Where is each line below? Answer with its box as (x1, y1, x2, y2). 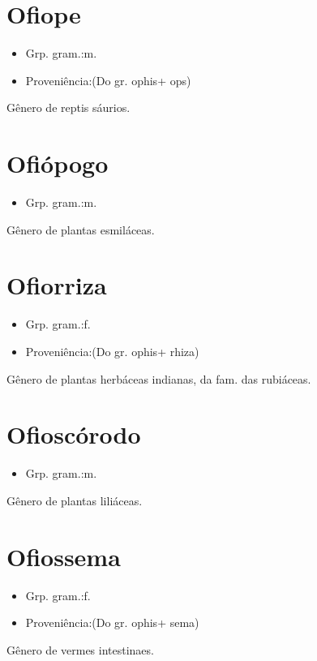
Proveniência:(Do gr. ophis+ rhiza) (25, 342, 199, 359)
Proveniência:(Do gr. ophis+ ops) (25, 71, 191, 88)
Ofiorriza (6, 268, 107, 302)
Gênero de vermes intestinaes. (6, 641, 154, 658)
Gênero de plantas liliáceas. (6, 491, 143, 509)
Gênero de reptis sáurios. (6, 99, 131, 116)
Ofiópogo (6, 147, 109, 180)
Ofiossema (6, 539, 121, 573)
